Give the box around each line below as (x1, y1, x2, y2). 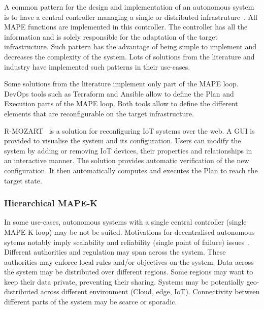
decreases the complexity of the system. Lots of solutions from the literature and (4, 51, 255, 61)
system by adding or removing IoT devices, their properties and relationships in (4, 145, 252, 156)
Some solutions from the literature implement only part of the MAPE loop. (4, 78, 239, 89)
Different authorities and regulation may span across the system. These (4, 246, 226, 257)
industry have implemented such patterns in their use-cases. (4, 61, 190, 72)
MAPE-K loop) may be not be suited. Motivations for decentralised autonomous (4, 226, 255, 237)
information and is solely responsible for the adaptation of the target (4, 31, 218, 42)
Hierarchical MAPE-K (4, 197, 98, 209)
